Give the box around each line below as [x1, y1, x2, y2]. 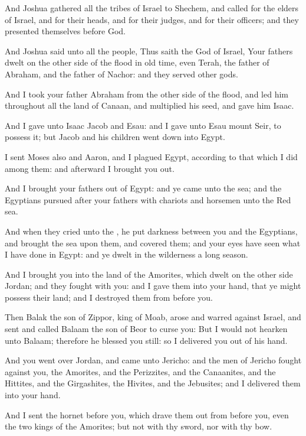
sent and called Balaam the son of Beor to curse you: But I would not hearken [5, 323, 288, 335]
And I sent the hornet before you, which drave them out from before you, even [5, 408, 289, 421]
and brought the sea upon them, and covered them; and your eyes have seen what [5, 236, 301, 249]
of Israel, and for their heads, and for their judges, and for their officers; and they [5, 13, 299, 25]
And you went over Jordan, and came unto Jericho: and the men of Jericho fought [5, 354, 302, 366]
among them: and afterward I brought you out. [5, 162, 175, 174]
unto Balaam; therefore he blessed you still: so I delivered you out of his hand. [5, 334, 288, 346]
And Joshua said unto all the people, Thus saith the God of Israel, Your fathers [5, 44, 293, 57]
